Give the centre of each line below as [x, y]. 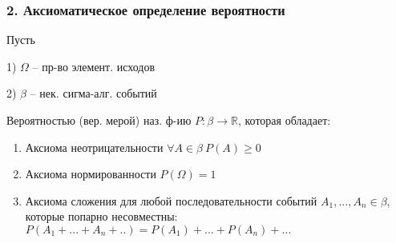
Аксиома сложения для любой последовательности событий [171, 200]
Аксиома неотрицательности [94, 147]
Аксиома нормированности [91, 174]
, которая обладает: [284, 120]
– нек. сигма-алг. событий [93, 93]
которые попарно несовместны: [101, 216]
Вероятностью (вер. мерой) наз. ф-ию [99, 120]
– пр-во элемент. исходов [94, 66]
